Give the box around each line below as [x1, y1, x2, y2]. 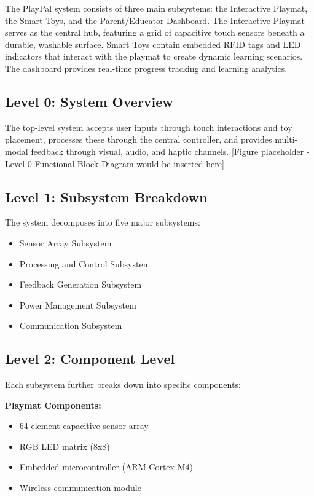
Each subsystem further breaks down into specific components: [5, 378, 241, 391]
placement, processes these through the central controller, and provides [5, 133, 272, 146]
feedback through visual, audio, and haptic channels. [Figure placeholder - [31, 144, 310, 157]
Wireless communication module [19, 481, 141, 494]
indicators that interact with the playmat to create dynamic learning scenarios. [5, 50, 303, 63]
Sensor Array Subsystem [19, 236, 112, 249]
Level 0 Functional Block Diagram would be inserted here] [5, 157, 224, 170]
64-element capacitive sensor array [19, 419, 149, 432]
